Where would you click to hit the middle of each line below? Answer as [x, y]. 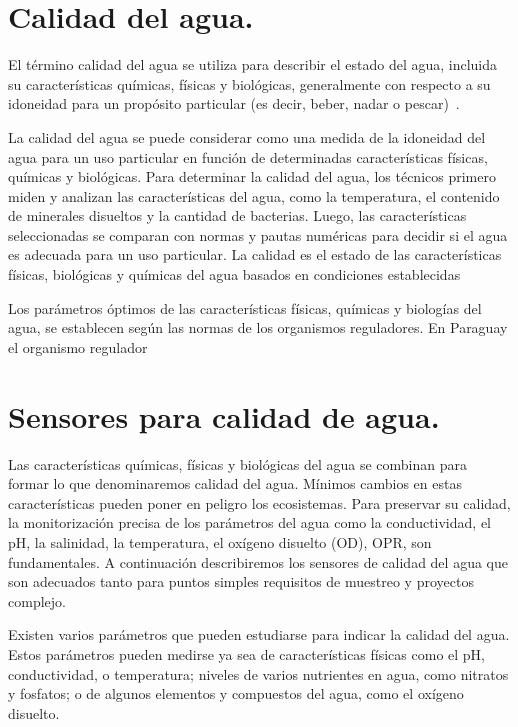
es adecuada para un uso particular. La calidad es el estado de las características [255, 254]
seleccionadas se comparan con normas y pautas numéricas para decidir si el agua [258, 234]
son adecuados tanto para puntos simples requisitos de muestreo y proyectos [241, 581]
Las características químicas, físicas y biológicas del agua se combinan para [237, 463]
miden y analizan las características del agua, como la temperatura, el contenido [254, 195]
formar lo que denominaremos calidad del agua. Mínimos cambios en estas [235, 483]
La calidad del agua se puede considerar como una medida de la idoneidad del [247, 136]
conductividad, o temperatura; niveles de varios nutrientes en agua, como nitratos [258, 673]
